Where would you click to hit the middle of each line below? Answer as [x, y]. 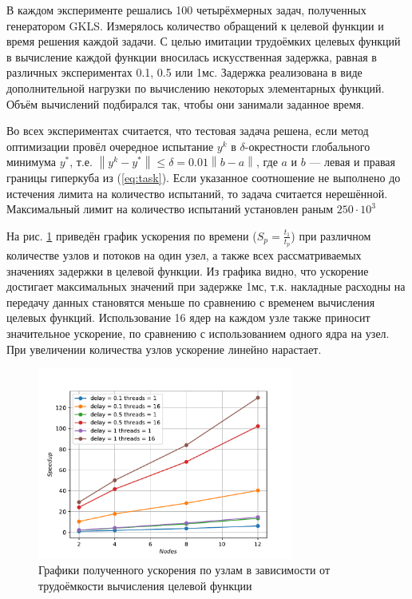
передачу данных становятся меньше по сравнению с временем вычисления [191, 301]
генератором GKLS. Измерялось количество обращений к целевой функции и [195, 25]
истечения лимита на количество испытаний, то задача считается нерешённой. [197, 193]
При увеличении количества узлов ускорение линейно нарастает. [164, 349]
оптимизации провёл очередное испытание [110, 146]
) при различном [331, 235]
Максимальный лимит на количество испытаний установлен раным [170, 209]
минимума [31, 162]
